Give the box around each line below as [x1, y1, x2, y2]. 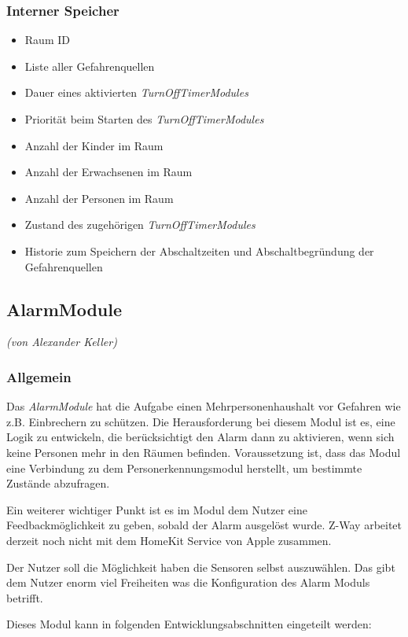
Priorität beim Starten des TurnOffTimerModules [24, 111, 264, 127]
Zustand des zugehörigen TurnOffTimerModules [24, 216, 255, 233]
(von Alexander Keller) [6, 333, 117, 350]
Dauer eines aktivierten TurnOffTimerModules [24, 84, 248, 101]
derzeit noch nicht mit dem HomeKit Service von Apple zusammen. [6, 532, 332, 548]
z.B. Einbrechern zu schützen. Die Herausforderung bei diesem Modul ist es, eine [6, 413, 395, 429]
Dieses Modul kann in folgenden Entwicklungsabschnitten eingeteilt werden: [6, 616, 372, 632]
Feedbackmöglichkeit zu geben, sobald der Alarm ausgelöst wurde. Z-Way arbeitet [6, 517, 402, 533]
